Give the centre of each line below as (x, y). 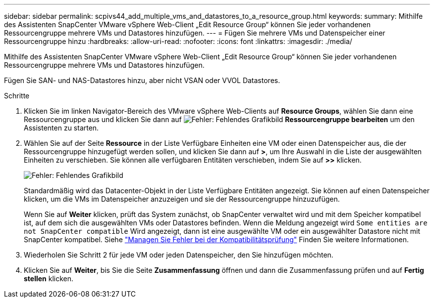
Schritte (17, 96)
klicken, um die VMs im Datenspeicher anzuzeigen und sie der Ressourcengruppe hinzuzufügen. (182, 199)
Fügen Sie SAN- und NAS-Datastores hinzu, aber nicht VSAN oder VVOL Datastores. (142, 80)
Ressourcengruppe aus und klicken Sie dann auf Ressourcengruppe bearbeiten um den (219, 119)
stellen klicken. (49, 279)
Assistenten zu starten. (61, 128)
